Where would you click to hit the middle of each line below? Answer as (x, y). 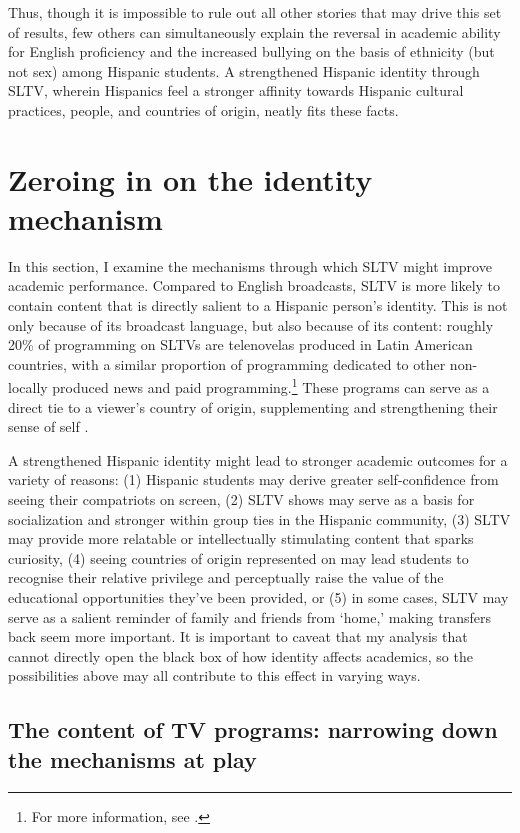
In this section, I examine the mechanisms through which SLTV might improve (250, 265)
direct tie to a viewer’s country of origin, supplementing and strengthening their (253, 406)
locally (28, 387)
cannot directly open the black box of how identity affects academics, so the (240, 655)
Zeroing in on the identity (190, 178)
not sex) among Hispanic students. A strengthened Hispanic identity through (244, 70)
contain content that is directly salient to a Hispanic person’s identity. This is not (258, 305)
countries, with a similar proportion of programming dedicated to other (227, 363)
